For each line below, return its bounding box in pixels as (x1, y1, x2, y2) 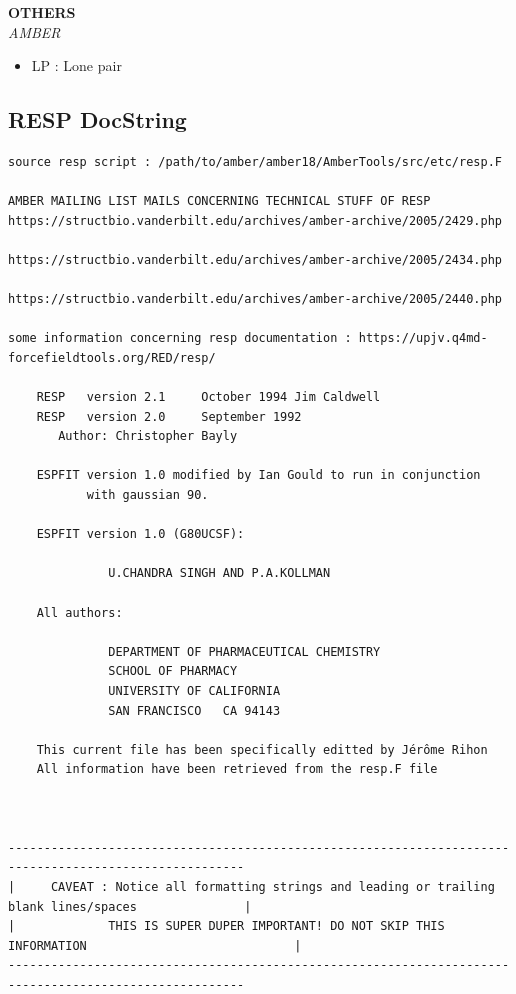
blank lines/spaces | (8, 899, 252, 914)
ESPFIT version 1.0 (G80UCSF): (36, 527, 245, 542)
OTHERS (8, 2, 76, 22)
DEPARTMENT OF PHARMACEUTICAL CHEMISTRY (108, 644, 381, 659)
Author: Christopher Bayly (58, 429, 238, 444)
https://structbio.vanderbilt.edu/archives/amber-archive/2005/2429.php (8, 213, 502, 228)
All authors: (36, 605, 123, 620)
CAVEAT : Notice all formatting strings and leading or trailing (50, 879, 495, 894)
